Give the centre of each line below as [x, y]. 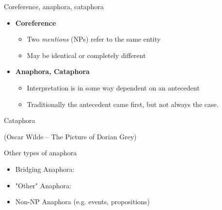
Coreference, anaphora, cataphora [54, 6]
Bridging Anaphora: [45, 169]
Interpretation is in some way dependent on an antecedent [113, 87]
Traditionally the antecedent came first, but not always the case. [123, 104]
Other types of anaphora [40, 153]
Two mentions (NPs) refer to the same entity [94, 39]
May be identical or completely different [86, 55]
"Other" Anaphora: [43, 185]
